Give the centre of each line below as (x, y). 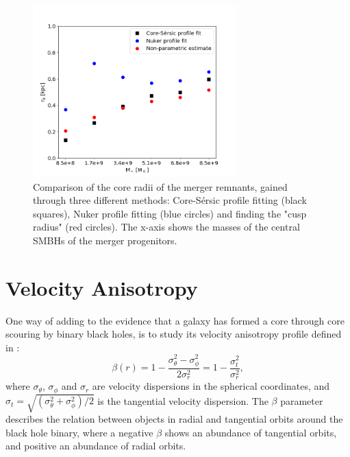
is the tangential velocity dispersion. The (183, 400)
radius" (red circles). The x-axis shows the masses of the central (166, 227)
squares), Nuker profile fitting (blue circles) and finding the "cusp (170, 213)
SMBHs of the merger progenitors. (105, 240)
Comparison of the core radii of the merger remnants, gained (160, 186)
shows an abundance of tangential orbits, (251, 432)
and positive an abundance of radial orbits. (96, 446)
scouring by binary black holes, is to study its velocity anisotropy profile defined (174, 334)
